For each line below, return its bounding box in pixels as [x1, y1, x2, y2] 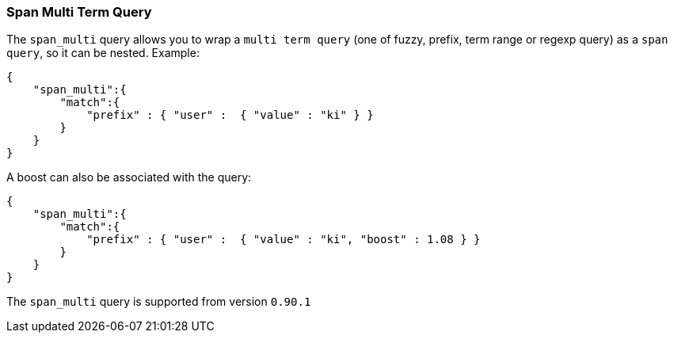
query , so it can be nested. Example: [6, 46, 200, 60]
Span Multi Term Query [6, 4, 152, 20]
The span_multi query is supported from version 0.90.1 [6, 295, 311, 309]
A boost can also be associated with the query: [6, 170, 252, 185]
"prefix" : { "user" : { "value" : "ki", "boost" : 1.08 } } [86, 233, 481, 246]
